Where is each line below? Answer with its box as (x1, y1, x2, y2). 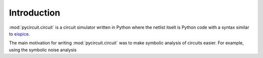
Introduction (9, 7, 60, 18)
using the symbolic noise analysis (9, 47, 77, 53)
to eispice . (9, 31, 30, 37)
